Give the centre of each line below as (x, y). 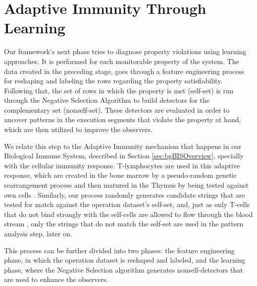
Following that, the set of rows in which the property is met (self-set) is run (119, 90)
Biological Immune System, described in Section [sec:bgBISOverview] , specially (124, 156)
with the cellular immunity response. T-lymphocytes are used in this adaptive (122, 165)
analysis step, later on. (38, 233)
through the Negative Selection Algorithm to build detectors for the (107, 100)
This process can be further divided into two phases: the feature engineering (119, 250)
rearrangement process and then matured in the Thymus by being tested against (126, 185)
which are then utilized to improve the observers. (78, 129)
